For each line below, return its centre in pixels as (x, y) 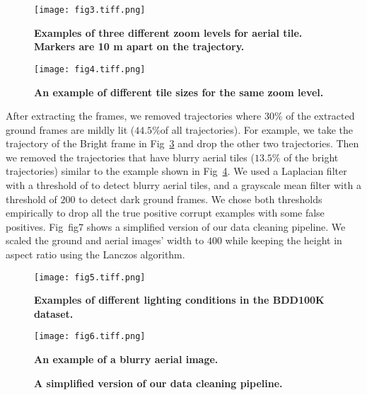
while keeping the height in (284, 240)
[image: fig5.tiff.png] (90, 277)
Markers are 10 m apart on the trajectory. (139, 46)
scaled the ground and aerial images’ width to (105, 240)
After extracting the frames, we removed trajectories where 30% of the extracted (180, 116)
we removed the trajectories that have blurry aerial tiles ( (130, 157)
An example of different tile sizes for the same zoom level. (179, 92)
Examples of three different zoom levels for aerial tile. (168, 32)
